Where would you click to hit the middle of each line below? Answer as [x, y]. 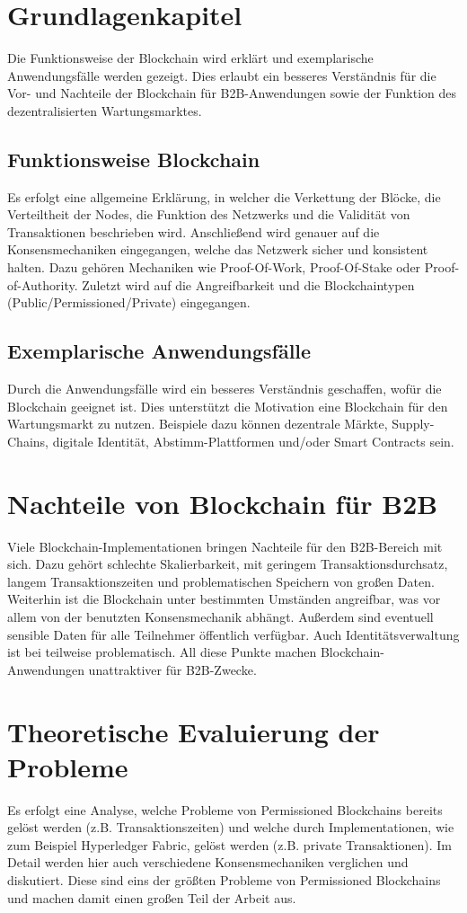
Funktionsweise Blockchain [134, 159]
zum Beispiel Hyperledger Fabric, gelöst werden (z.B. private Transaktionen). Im [229, 844]
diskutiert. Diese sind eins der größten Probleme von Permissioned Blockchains [224, 880]
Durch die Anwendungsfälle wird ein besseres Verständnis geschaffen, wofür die [225, 389]
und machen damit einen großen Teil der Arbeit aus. [152, 897]
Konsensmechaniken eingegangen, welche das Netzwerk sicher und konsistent [218, 249]
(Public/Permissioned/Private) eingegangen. [129, 302]
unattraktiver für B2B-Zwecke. [172, 669]
